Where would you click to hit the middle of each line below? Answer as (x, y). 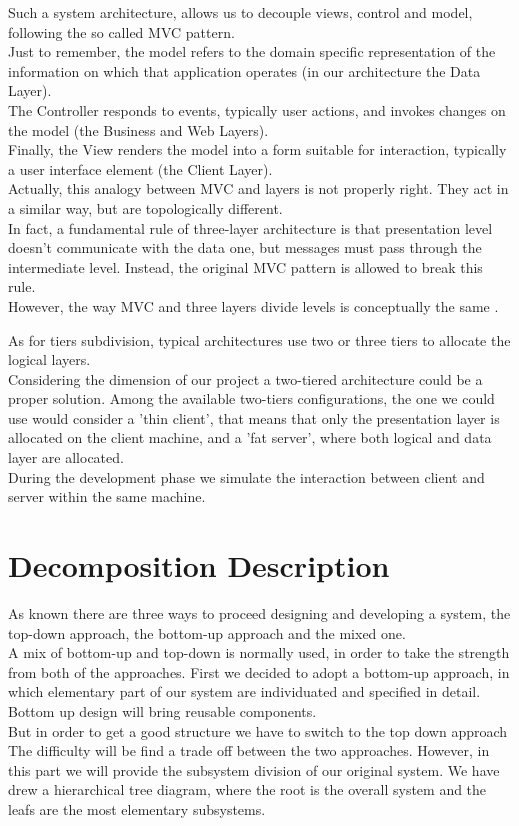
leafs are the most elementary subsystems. (137, 808)
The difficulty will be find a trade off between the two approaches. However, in (249, 750)
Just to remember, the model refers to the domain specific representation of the (252, 51)
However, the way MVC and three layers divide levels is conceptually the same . (253, 305)
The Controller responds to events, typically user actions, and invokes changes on (257, 109)
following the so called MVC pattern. (121, 31)
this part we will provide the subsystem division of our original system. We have (254, 769)
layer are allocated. (66, 457)
